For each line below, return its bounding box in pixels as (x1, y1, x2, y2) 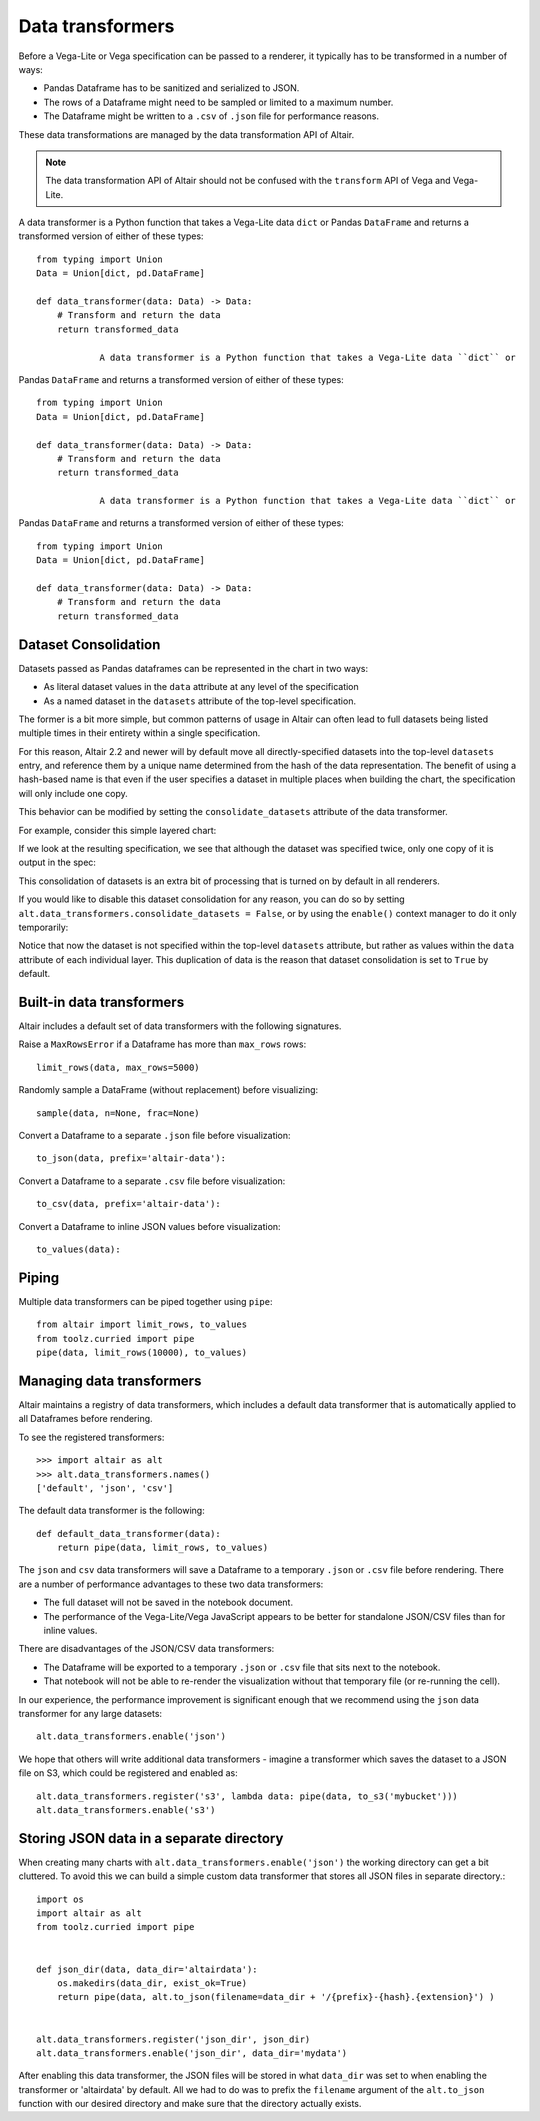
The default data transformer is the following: (18, 1505, 205, 1517)
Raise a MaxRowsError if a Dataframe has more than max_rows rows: (18, 1038, 307, 1050)
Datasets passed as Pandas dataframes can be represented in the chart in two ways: (18, 662, 369, 674)
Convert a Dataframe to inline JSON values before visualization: (18, 1220, 281, 1232)
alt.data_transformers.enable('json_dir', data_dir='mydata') (36, 2047, 348, 2059)
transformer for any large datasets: (18, 1707, 163, 1719)
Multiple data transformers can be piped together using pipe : (18, 1295, 274, 1307)
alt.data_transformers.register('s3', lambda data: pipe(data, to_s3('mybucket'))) (36, 1790, 459, 1802)
